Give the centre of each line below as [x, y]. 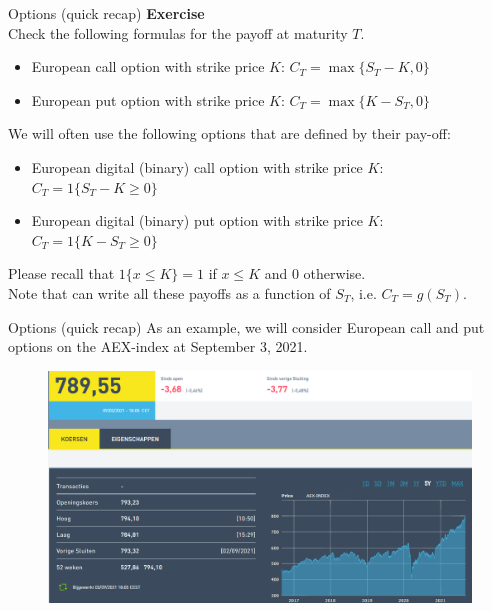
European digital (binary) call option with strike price [197, 166]
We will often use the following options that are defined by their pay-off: [229, 133]
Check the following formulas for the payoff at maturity [178, 32]
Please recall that [61, 273]
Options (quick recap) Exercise [106, 13]
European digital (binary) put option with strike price [197, 220]
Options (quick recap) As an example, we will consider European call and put [246, 326]
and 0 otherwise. [315, 273]
